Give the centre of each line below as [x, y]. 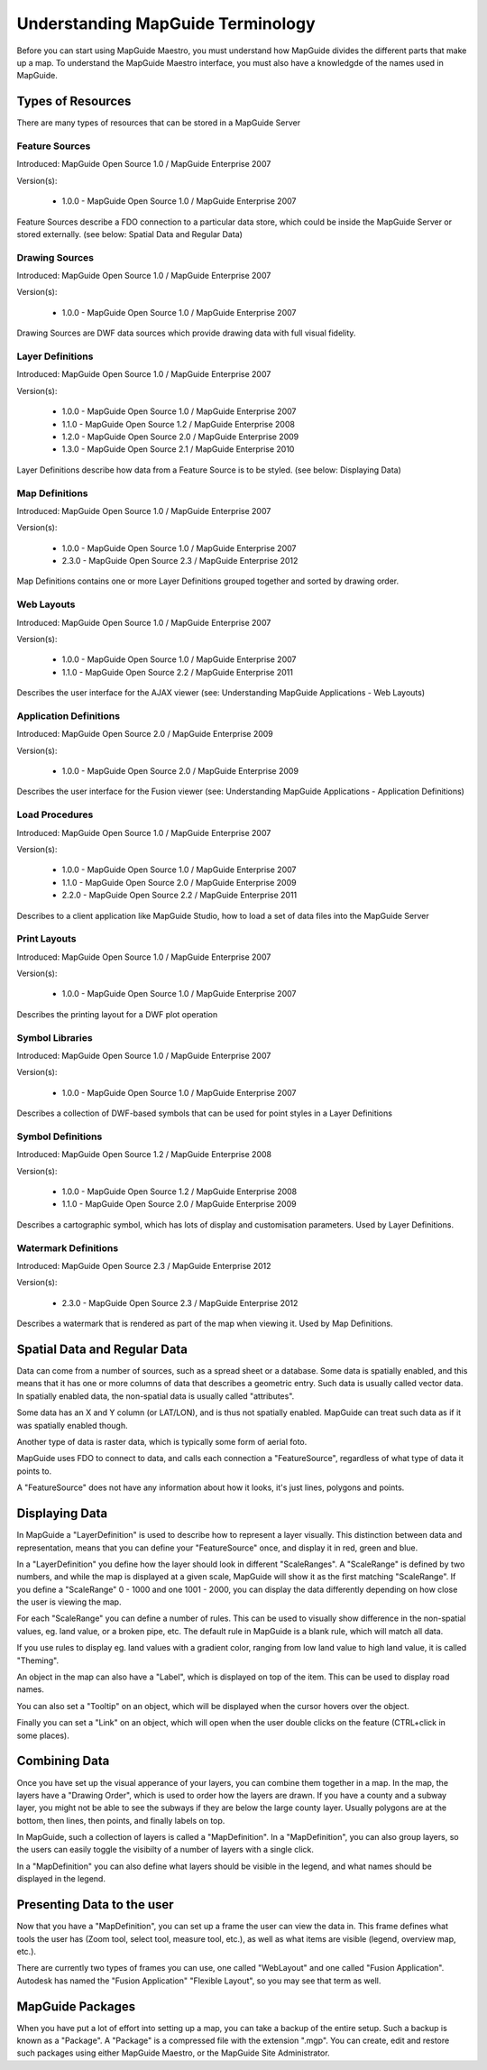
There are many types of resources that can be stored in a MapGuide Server [159, 123]
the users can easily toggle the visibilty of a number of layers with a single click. [165, 1850]
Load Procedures [55, 814]
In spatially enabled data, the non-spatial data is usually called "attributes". [156, 1396]
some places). [43, 1735]
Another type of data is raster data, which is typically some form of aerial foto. [162, 1442]
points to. [34, 1471]
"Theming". [37, 1661]
